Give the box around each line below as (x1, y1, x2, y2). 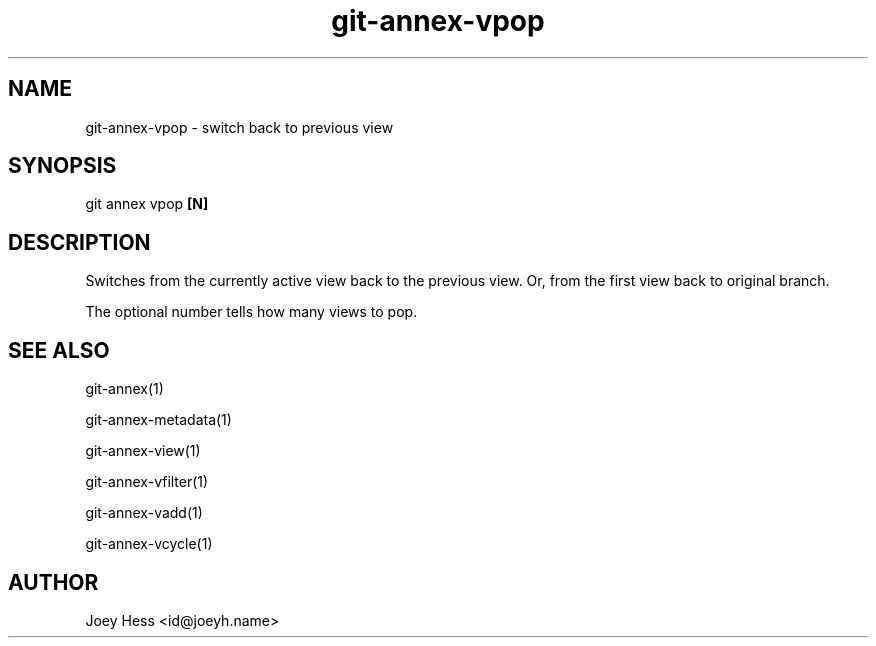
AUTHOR (8, 569, 99, 595)
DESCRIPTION (8, 229, 151, 255)
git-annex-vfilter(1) (85, 473, 209, 491)
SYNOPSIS (8, 153, 117, 179)
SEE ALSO (8, 337, 110, 363)
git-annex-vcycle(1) (85, 535, 213, 553)
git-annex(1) (85, 380, 164, 398)
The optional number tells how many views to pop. (85, 303, 418, 321)
